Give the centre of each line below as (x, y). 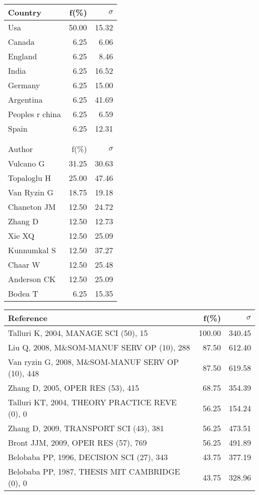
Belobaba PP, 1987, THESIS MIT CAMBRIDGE (94, 471)
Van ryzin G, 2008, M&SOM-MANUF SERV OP (93, 362)
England (23, 56)
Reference (28, 318)
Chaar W (24, 264)
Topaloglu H (30, 178)
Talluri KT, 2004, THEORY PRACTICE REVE (92, 402)
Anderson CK (32, 279)
